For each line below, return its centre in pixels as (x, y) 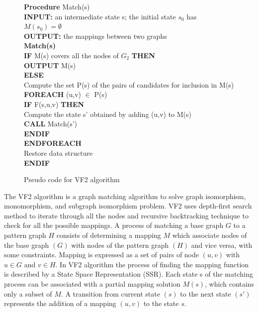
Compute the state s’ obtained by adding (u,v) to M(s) (108, 114)
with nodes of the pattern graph (120, 245)
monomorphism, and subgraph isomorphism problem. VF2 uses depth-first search (128, 206)
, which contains (229, 284)
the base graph (27, 245)
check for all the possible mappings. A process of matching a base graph (114, 225)
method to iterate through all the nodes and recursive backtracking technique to (126, 215)
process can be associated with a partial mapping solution (92, 284)
